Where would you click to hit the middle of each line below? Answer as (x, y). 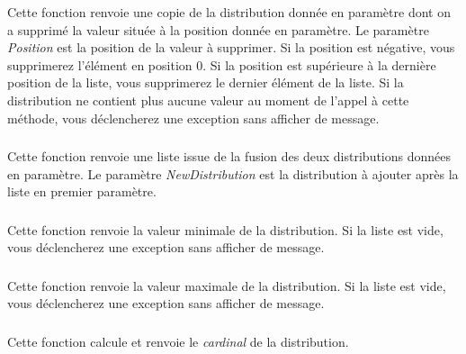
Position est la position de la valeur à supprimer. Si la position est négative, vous (231, 47)
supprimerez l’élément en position (100, 64)
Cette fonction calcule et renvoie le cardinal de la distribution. (178, 341)
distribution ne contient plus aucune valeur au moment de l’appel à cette (208, 100)
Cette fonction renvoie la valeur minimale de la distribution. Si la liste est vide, (225, 229)
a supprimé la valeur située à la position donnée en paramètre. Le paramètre (218, 29)
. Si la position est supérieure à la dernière (319, 64)
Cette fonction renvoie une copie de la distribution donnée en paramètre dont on (229, 12)
